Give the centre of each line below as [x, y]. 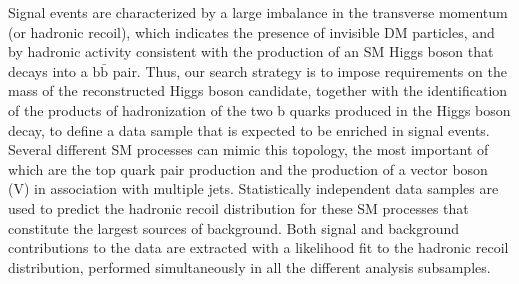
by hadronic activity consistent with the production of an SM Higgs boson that [251, 51]
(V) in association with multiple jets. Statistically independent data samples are [253, 188]
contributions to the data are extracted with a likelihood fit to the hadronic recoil [258, 247]
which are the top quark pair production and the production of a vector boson [248, 168]
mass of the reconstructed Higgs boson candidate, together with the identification [258, 90]
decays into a [48, 70]
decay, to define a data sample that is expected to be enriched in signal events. [249, 129]
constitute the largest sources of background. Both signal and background [234, 227]
